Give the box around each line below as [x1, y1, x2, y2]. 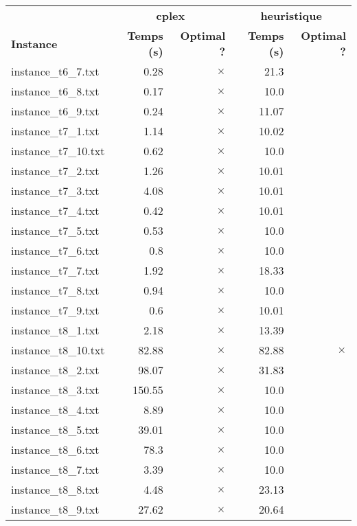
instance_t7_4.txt [11, 203, 100, 218]
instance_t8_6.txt [11, 442, 100, 457]
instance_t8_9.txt [11, 501, 100, 517]
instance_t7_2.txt [11, 163, 100, 179]
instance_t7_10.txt [11, 143, 105, 159]
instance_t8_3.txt [11, 382, 100, 398]
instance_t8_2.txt [11, 362, 100, 378]
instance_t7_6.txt [11, 242, 100, 258]
